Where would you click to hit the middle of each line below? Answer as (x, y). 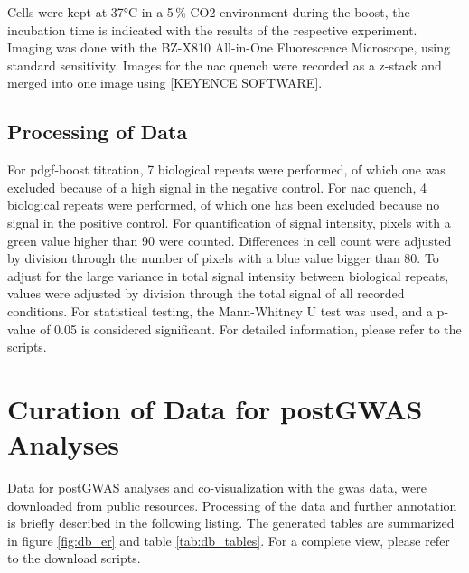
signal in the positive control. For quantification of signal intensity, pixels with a (229, 222)
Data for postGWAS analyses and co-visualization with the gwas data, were (217, 488)
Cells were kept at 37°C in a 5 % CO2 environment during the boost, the (209, 12)
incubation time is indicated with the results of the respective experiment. (212, 29)
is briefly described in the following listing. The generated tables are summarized (231, 523)
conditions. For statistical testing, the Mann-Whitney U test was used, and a (220, 310)
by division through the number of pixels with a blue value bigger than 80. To (223, 258)
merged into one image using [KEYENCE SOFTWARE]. (165, 83)
